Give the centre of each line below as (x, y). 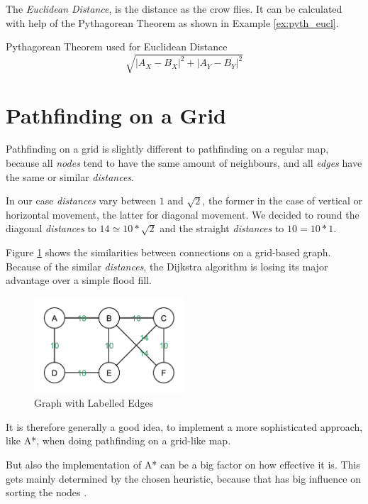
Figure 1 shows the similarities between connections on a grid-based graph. (168, 252)
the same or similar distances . (70, 176)
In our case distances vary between (81, 201)
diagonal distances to (51, 228)
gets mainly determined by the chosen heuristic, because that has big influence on (183, 478)
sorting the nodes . (46, 492)
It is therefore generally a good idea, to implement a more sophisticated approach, (184, 426)
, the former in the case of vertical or (283, 201)
